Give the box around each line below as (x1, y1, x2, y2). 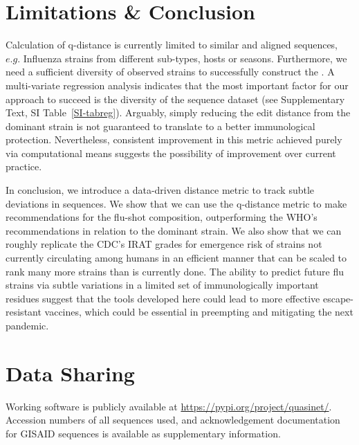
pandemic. (6, 318, 49, 332)
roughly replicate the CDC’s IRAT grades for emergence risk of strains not (6, 237, 322, 251)
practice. (6, 159, 42, 174)
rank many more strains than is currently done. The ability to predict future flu (6, 264, 344, 278)
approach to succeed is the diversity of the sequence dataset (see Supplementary (6, 91, 345, 106)
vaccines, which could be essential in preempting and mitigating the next (44, 305, 353, 319)
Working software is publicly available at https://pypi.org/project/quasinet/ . (6, 399, 332, 413)
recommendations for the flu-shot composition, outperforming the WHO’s (6, 210, 317, 224)
